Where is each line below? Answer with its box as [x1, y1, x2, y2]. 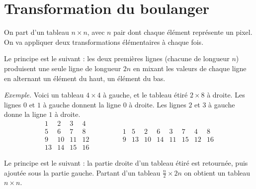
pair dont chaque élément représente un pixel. [113, 27, 253, 37]
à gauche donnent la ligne [43, 99, 121, 109]
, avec [87, 27, 105, 37]
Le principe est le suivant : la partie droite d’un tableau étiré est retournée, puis [4, 158, 248, 168]
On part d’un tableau [4, 27, 69, 37]
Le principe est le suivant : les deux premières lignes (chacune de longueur [4, 53, 230, 64]
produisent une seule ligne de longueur [4, 63, 121, 73]
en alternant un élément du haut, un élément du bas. [4, 73, 166, 83]
